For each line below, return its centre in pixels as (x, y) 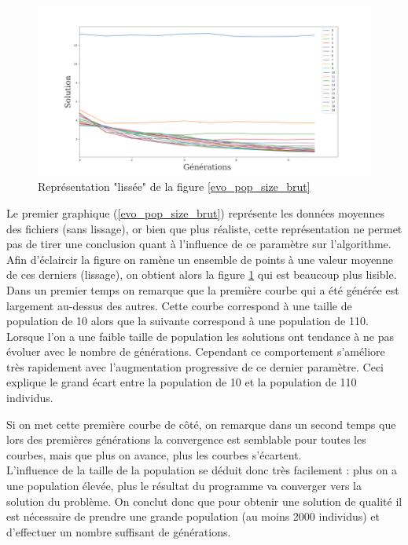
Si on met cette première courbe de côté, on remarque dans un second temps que (201, 424)
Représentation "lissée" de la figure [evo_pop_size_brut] (174, 187)
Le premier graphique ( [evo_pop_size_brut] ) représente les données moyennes (196, 212)
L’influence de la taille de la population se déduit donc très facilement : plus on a (202, 470)
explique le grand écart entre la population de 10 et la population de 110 (182, 382)
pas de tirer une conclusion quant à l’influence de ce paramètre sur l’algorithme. (199, 244)
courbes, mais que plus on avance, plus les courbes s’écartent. (154, 454)
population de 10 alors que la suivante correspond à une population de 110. (187, 321)
